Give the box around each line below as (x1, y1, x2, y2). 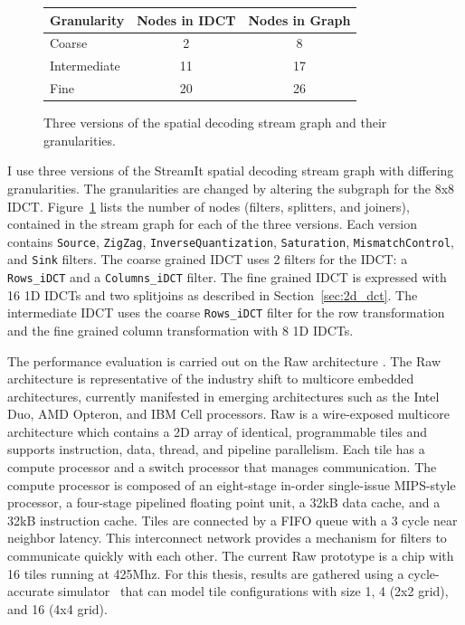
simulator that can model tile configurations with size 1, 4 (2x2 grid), (58, 582, 449, 601)
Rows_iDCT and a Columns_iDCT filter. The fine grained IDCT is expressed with (7, 268, 447, 286)
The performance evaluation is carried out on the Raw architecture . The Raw (7, 351, 441, 370)
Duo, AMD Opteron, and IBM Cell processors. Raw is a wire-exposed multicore (7, 404, 450, 423)
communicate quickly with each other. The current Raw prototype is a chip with (7, 546, 454, 565)
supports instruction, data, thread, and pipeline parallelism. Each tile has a (7, 440, 425, 459)
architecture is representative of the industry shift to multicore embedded (7, 369, 414, 388)
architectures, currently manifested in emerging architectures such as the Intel (7, 386, 440, 405)
